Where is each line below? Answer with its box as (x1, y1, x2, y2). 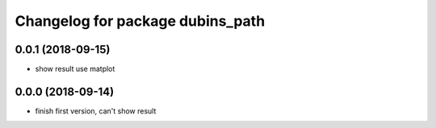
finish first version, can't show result (35, 105, 157, 116)
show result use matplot (35, 64, 115, 74)
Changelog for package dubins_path (15, 12, 266, 30)
